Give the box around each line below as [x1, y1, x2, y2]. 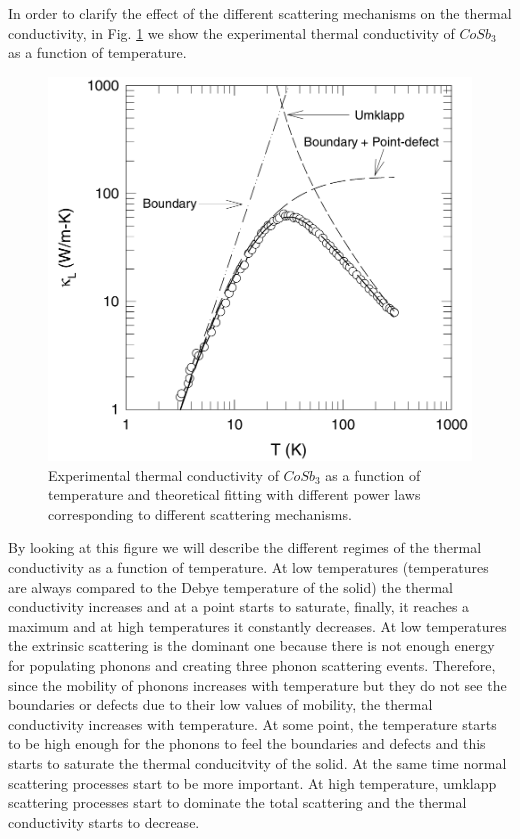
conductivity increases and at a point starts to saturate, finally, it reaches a [8, 596, 470, 617]
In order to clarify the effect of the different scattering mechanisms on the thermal [8, 3, 512, 23]
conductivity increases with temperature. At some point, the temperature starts [8, 713, 497, 734]
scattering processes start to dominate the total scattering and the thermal [8, 792, 467, 813]
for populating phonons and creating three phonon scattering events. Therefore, [8, 654, 496, 675]
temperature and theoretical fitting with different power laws [48, 484, 421, 505]
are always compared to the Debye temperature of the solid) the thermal [8, 576, 454, 597]
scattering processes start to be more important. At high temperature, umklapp [8, 772, 497, 793]
